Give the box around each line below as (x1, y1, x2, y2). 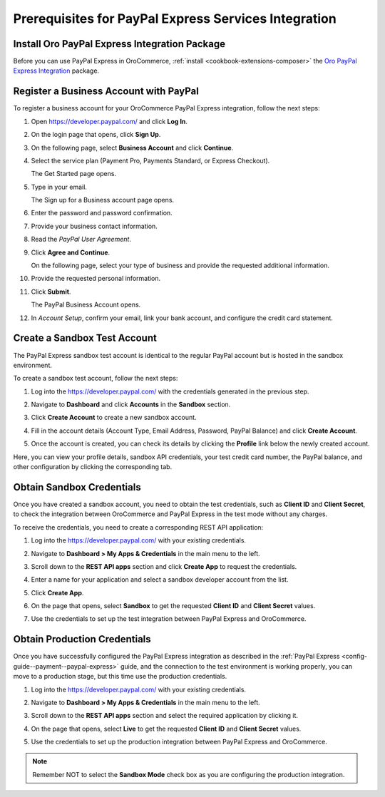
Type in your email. (31, 182, 87, 191)
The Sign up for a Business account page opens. (31, 196, 175, 205)
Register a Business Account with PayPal (13, 86, 199, 98)
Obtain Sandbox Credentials (13, 481, 142, 493)
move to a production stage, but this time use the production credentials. (13, 672, 227, 681)
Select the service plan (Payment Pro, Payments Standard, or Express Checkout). (31, 156, 270, 165)
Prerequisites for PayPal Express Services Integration (13, 11, 337, 26)
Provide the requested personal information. (31, 274, 161, 283)
